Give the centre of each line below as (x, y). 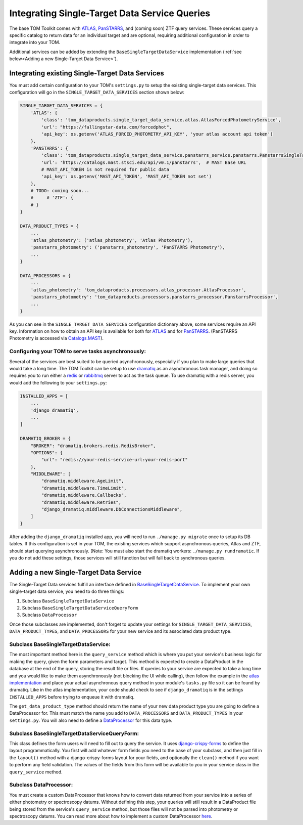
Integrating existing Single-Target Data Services (87, 73)
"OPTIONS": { (47, 452)
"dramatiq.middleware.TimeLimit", (84, 488)
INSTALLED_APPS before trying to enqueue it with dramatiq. (72, 697)
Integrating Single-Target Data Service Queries (110, 13)
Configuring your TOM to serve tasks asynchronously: (78, 352)
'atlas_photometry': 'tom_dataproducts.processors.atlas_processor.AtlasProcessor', (139, 290)
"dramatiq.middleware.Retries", (81, 502)
